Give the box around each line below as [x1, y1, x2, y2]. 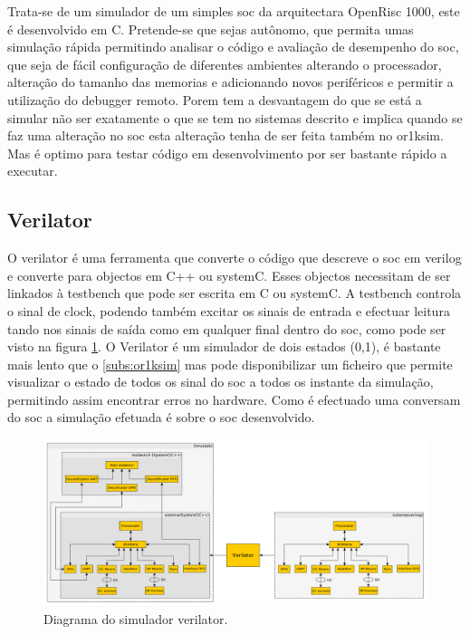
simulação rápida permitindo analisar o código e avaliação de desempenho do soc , [7, 37, 459, 56]
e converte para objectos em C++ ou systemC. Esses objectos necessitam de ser [7, 265, 451, 284]
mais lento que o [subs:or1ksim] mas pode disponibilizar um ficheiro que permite [7, 354, 453, 373]
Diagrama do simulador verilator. [43, 609, 228, 628]
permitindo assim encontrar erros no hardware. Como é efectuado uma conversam [7, 389, 461, 408]
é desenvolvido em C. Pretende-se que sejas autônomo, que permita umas [7, 19, 414, 38]
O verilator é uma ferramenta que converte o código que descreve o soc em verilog [7, 248, 462, 267]
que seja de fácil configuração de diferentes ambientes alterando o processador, [7, 54, 442, 73]
